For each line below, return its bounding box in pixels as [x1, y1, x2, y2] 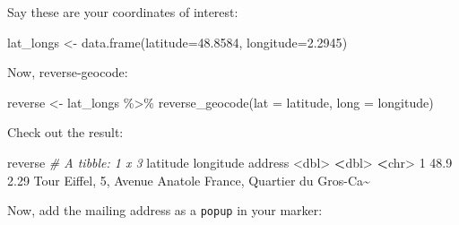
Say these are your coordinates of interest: [7, 3, 238, 21]
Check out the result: [7, 123, 124, 142]
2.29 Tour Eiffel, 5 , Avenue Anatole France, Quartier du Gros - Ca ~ [7, 170, 370, 189]
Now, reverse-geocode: [7, 63, 128, 82]
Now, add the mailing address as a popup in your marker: [7, 201, 323, 220]
